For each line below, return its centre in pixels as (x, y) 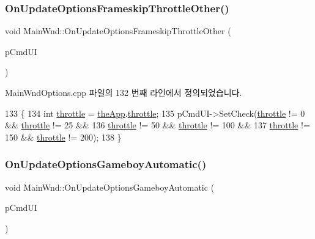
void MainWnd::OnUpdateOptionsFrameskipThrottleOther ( (118, 31)
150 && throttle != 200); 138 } (63, 137)
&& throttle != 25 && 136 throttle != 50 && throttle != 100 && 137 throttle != (157, 125)
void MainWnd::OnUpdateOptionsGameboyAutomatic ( (110, 187)
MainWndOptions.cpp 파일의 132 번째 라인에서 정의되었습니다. (124, 92)
